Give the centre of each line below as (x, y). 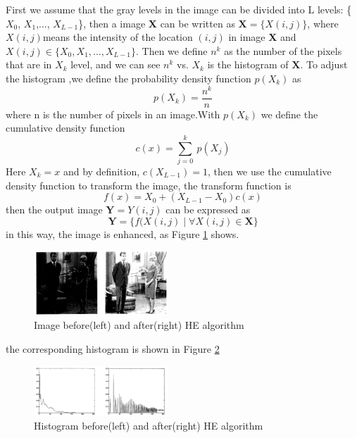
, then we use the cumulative (269, 171)
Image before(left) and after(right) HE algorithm (139, 325)
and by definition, (101, 171)
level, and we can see (115, 64)
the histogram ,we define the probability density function (129, 78)
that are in (29, 64)
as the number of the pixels (283, 50)
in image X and (262, 37)
